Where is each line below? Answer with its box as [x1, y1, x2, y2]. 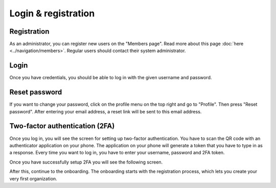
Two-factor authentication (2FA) [9, 122, 115, 130]
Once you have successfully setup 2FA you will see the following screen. [9, 159, 163, 165]
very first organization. [9, 175, 57, 181]
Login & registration [9, 8, 95, 19]
